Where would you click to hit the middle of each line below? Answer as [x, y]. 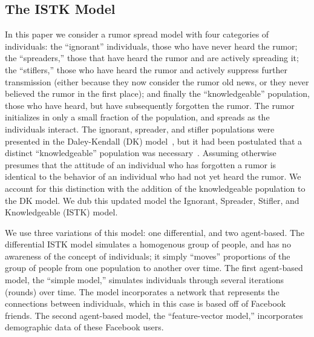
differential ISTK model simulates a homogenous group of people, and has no [148, 244]
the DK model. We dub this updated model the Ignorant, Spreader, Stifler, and [152, 200]
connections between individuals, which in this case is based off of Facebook [146, 303]
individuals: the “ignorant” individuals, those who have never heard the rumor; [151, 46]
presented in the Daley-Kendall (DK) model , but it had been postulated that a [154, 141]
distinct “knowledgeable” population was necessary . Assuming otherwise [141, 153]
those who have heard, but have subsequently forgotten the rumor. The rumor [150, 105]
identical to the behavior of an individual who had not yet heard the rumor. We [153, 176]
